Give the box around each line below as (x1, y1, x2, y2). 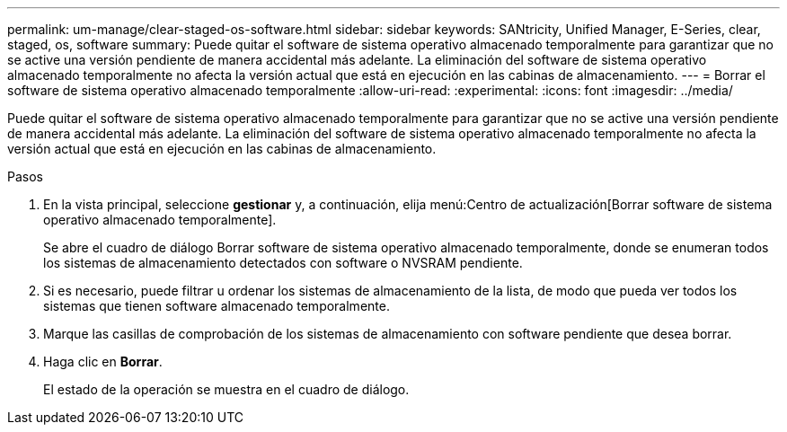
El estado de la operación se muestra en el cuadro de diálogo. (43, 382, 410, 397)
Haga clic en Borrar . (43, 354, 163, 369)
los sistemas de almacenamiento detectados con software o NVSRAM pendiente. (43, 255, 523, 270)
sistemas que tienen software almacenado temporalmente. (43, 298, 390, 313)
